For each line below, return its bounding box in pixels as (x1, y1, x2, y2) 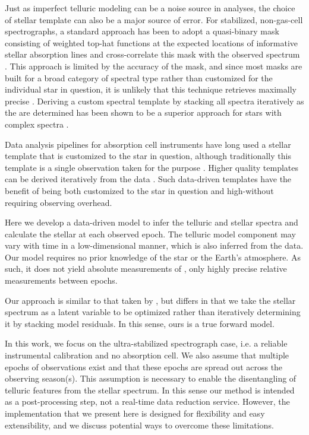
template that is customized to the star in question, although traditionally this (5, 150, 291, 162)
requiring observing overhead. (5, 196, 112, 208)
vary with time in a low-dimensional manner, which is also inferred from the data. (5, 239, 304, 252)
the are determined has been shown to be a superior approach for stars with (5, 106, 282, 119)
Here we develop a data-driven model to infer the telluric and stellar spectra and (5, 216, 298, 228)
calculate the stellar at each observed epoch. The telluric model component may (5, 227, 296, 240)
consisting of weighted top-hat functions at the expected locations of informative (5, 36, 298, 49)
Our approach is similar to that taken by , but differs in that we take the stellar (5, 294, 296, 306)
